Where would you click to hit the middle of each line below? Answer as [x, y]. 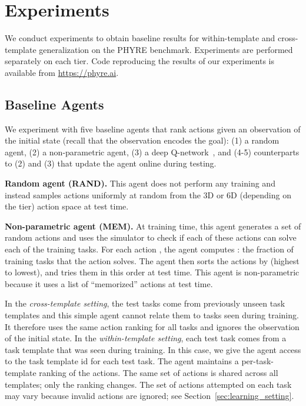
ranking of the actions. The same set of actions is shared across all [159, 372]
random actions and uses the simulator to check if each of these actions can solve [151, 237]
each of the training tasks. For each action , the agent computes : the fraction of [149, 249]
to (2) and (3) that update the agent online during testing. [111, 163]
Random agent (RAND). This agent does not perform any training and [140, 183]
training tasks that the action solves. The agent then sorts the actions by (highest [152, 260]
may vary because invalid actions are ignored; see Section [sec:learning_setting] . [149, 396]
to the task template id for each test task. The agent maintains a [122, 361]
